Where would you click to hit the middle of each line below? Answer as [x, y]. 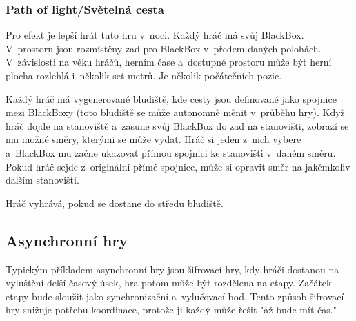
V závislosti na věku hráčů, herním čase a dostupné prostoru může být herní [169, 62]
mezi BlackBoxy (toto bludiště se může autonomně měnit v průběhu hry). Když [175, 112]
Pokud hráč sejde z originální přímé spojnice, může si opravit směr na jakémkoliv [178, 166]
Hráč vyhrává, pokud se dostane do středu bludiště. [115, 203]
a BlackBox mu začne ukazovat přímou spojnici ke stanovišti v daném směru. [171, 152]
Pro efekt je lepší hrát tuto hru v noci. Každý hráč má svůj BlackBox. [155, 35]
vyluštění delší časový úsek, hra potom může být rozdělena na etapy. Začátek [169, 283]
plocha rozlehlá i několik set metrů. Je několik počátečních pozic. [144, 75]
